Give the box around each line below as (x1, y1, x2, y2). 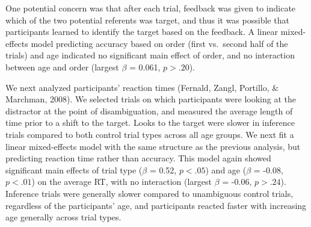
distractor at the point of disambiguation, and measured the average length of (5, 104, 293, 117)
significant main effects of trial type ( (5, 163, 143, 176)
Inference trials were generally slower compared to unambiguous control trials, (5, 187, 294, 199)
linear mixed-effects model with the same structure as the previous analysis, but (5, 140, 301, 152)
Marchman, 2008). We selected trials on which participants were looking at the (5, 93, 296, 105)
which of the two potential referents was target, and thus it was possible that (5, 13, 289, 26)
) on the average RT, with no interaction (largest (31, 175, 212, 188)
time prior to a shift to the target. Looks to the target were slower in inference (5, 116, 295, 129)
